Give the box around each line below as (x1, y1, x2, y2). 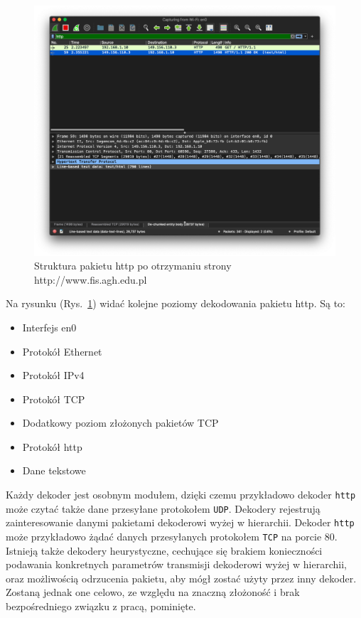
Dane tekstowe (22, 463, 86, 478)
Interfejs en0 (22, 319, 77, 334)
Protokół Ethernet (22, 343, 102, 358)
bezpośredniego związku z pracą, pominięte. (6, 599, 196, 614)
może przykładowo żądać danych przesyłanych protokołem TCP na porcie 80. (6, 529, 338, 544)
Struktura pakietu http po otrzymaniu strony (34, 258, 232, 273)
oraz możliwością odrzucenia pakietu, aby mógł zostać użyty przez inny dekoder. (6, 570, 357, 585)
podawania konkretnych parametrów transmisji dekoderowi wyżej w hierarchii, (6, 557, 347, 572)
